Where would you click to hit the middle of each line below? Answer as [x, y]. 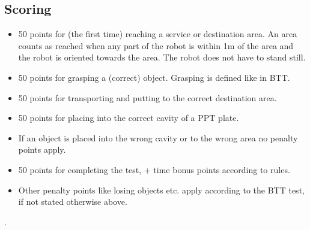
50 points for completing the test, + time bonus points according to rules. [154, 169]
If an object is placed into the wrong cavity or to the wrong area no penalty [158, 137]
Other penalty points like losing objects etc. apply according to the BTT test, [161, 190]
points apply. [42, 149]
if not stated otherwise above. [73, 202]
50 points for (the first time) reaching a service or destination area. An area [158, 34]
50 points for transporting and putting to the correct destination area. [147, 97]
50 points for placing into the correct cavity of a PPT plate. [129, 118]
